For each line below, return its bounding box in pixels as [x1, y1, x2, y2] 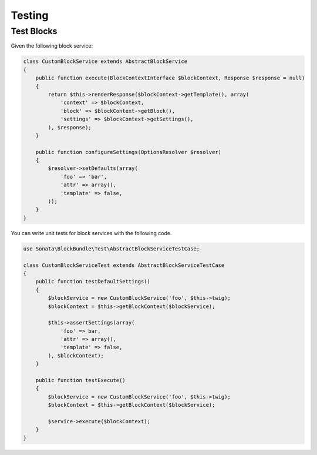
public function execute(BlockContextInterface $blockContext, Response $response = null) [35, 75, 305, 82]
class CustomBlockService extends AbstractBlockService [23, 58, 188, 65]
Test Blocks [11, 26, 58, 36]
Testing [11, 9, 49, 22]
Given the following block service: [11, 42, 93, 49]
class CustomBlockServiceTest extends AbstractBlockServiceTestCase [23, 262, 225, 269]
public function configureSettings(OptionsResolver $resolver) [35, 149, 222, 155]
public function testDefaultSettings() [35, 278, 151, 285]
